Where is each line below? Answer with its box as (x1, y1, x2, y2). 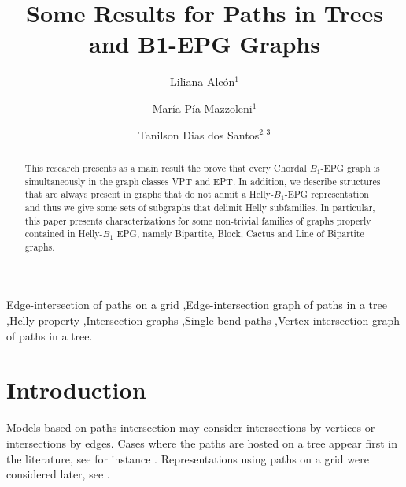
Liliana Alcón (170, 73, 235, 90)
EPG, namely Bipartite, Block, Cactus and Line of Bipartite (116, 227, 364, 240)
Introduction (6, 374, 146, 406)
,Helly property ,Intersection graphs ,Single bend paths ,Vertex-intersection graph (6, 312, 400, 329)
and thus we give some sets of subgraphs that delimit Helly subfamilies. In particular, (24, 200, 375, 214)
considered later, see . (6, 466, 110, 482)
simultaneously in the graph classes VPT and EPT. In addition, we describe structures (24, 174, 381, 188)
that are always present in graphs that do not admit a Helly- (24, 188, 274, 201)
